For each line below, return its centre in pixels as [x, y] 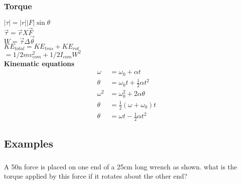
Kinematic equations [39, 63]
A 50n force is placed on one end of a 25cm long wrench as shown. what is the [121, 166]
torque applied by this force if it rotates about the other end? [96, 176]
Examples [29, 143]
